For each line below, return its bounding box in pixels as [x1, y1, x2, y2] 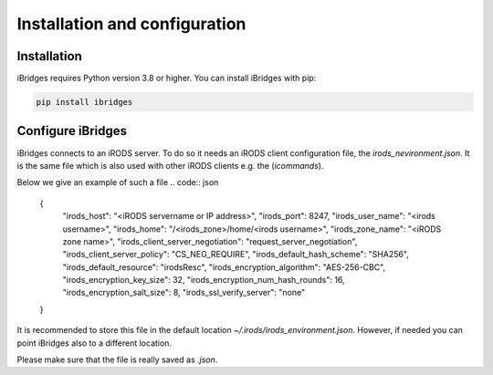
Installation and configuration [16, 14, 246, 34]
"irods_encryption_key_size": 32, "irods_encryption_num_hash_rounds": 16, [62, 275, 346, 286]
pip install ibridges [36, 97, 133, 108]
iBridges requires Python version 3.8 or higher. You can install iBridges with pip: [16, 73, 317, 84]
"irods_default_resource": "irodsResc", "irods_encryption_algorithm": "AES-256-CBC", [62, 261, 386, 273]
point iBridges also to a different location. [16, 338, 173, 349]
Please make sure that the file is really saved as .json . [16, 354, 218, 365]
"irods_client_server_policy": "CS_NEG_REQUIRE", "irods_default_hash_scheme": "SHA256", [62, 249, 410, 260]
